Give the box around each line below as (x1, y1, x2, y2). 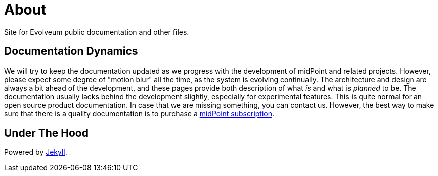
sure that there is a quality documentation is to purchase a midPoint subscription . (4, 109, 275, 118)
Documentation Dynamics (4, 45, 138, 58)
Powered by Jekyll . (4, 148, 67, 157)
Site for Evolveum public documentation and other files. (4, 27, 189, 36)
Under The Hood (4, 127, 89, 140)
